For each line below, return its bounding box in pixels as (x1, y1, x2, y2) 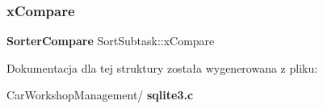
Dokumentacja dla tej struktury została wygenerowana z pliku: (6, 59, 318, 76)
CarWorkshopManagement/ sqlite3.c (6, 86, 194, 103)
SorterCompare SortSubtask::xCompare (6, 32, 215, 49)
